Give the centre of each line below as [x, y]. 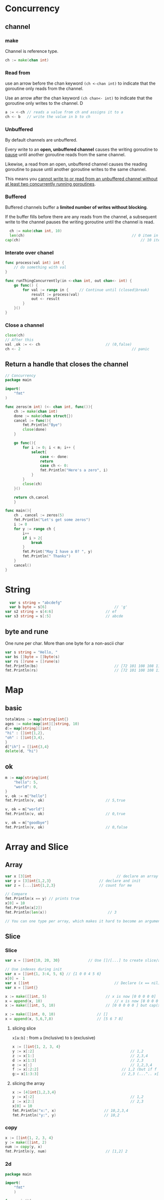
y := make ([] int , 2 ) [26, 1142]
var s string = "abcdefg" [36, 603]
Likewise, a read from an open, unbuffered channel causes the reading [76, 164]
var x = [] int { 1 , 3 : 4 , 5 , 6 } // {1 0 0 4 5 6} [53, 974]
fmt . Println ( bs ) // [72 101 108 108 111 [84, 666]
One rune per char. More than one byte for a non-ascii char [65, 643]
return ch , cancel [31, 497]
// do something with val [40, 267]
